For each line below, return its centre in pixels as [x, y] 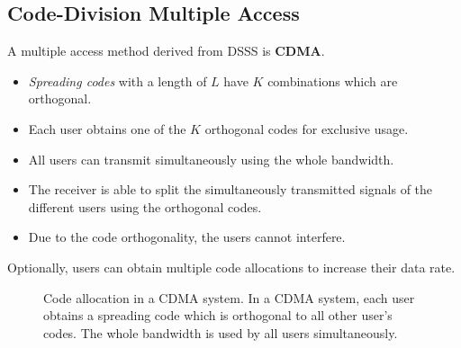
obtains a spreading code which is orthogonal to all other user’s [218, 315]
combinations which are [333, 80]
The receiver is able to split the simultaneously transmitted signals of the [230, 189]
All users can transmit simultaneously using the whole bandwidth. [211, 159]
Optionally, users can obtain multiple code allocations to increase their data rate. [231, 267]
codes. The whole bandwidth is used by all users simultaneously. [221, 332]
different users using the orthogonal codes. [145, 206]
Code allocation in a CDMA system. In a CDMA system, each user [229, 297]
